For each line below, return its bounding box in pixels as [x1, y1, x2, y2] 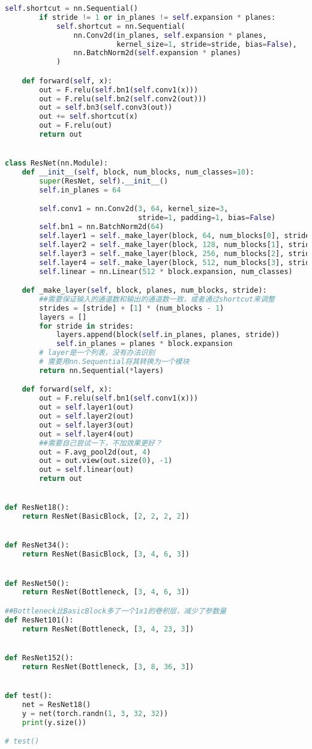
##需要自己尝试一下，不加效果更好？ [39, 438, 162, 447]
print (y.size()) [22, 718, 87, 727]
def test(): [5, 691, 52, 700]
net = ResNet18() [22, 700, 91, 709]
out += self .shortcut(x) [39, 112, 138, 121]
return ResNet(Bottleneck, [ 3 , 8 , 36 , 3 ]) [22, 662, 194, 671]
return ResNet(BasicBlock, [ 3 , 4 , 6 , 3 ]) [22, 550, 190, 559]
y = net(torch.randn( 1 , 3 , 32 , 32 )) [22, 709, 169, 718]
